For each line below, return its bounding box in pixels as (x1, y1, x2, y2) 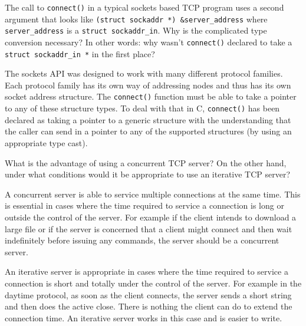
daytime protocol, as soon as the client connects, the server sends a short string (5, 288, 292, 301)
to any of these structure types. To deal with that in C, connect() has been (5, 102, 280, 114)
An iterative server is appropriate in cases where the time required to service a (5, 265, 288, 278)
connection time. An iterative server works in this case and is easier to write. (5, 311, 282, 324)
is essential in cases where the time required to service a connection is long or (5, 199, 284, 212)
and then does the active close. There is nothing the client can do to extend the (5, 300, 292, 312)
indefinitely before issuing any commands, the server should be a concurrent (5, 234, 279, 246)
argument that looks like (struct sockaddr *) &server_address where (5, 12, 268, 25)
